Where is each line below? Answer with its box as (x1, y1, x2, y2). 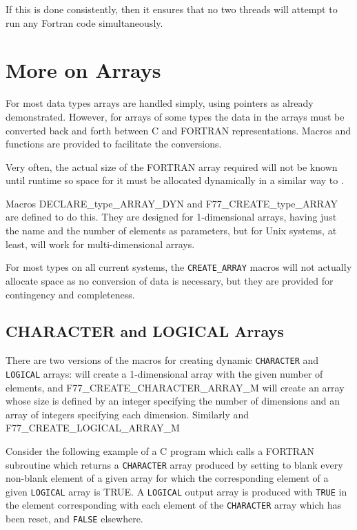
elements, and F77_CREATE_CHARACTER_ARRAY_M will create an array (6, 380, 345, 394)
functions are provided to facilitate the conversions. (6, 136, 222, 151)
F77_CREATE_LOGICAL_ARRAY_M (6, 420, 180, 435)
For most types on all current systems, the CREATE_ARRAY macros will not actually (6, 260, 352, 274)
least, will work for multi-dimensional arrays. (6, 236, 195, 251)
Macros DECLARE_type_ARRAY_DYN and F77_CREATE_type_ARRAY (6, 196, 338, 210)
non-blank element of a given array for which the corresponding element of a (6, 471, 329, 485)
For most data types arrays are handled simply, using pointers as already (6, 96, 314, 110)
